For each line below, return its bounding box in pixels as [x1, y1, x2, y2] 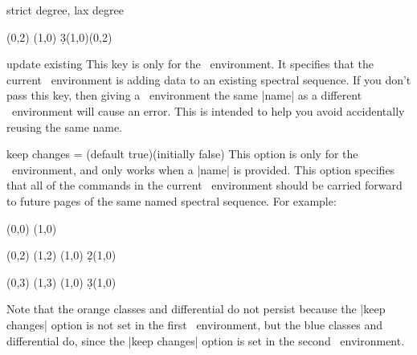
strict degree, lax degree [6, 2, 125, 18]
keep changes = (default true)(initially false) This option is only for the [6, 145, 358, 162]
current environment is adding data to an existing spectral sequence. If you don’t [6, 71, 411, 88]
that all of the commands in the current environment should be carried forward [6, 177, 403, 194]
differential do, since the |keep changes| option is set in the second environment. [6, 332, 405, 349]
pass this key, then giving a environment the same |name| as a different [6, 87, 362, 104]
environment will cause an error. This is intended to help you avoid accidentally [11, 102, 405, 119]
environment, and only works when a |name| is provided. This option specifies [11, 161, 395, 177]
